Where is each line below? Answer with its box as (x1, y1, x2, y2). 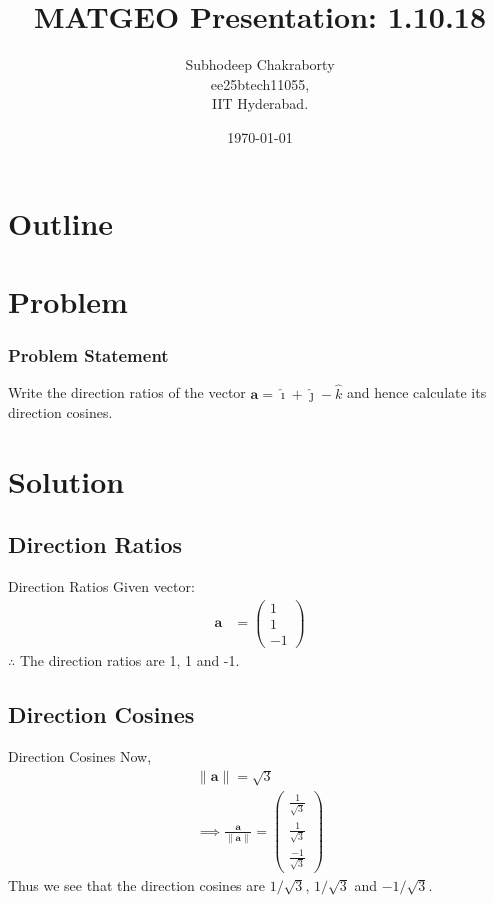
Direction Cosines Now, (8, 745, 152, 766)
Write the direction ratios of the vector (8, 382, 246, 403)
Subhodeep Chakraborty (185, 54, 335, 75)
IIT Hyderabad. (211, 93, 309, 114)
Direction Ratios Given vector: (8, 576, 195, 597)
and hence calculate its (346, 382, 487, 403)
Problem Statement (8, 342, 169, 367)
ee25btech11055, (210, 73, 310, 94)
